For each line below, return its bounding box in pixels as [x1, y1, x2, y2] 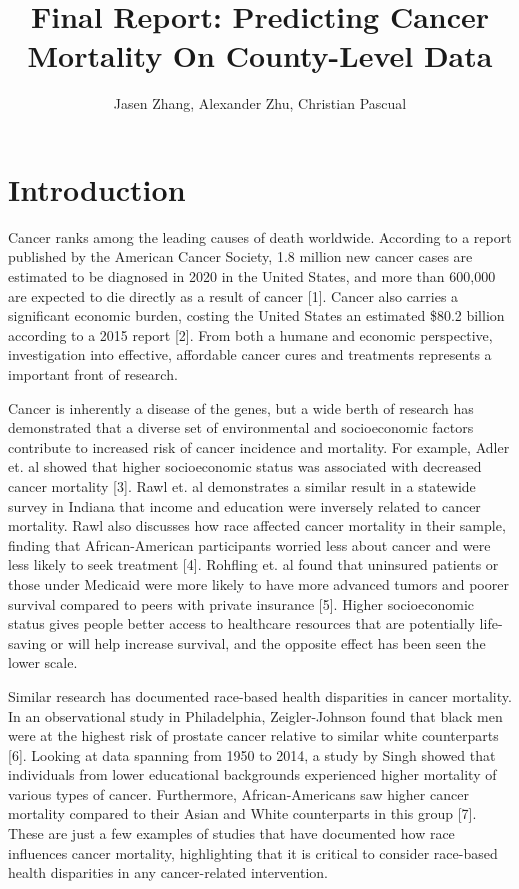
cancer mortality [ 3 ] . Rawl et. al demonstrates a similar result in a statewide [8, 475, 476, 496]
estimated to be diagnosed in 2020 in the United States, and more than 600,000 [8, 266, 496, 287]
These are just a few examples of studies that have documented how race [8, 823, 455, 844]
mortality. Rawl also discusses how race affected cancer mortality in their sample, [8, 515, 506, 536]
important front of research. [8, 364, 178, 384]
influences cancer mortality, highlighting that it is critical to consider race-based [8, 842, 498, 863]
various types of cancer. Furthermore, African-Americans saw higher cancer [8, 783, 469, 804]
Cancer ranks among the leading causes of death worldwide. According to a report [8, 226, 512, 247]
